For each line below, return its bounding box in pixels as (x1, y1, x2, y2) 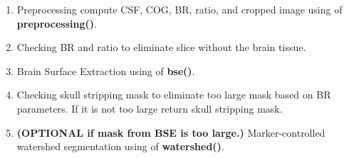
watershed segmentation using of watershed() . (16, 139, 224, 154)
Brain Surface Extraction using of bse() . (16, 63, 195, 78)
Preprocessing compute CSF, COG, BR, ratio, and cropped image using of (16, 2, 343, 16)
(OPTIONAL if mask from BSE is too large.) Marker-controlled (16, 125, 325, 140)
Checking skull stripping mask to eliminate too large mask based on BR (16, 87, 331, 102)
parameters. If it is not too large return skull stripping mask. (16, 101, 283, 115)
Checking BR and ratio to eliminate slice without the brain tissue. (16, 40, 306, 55)
